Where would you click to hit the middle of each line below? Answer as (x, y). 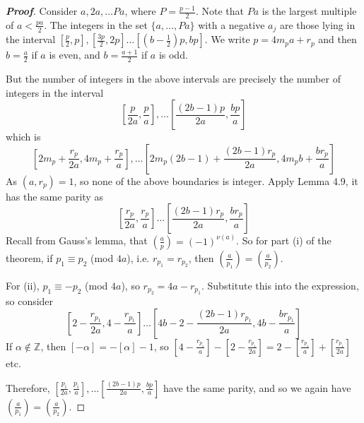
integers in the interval (55, 92)
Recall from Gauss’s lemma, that (77, 240)
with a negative (231, 24)
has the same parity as (54, 196)
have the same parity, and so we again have (257, 387)
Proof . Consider (42, 11)
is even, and (75, 55)
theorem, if (29, 257)
